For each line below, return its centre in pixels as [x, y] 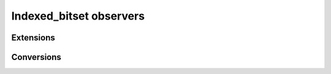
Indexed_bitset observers [78, 16]
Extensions [33, 38]
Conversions [36, 57]
